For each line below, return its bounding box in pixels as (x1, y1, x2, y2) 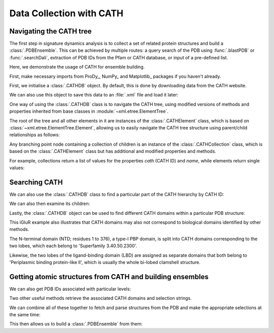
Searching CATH (9, 178, 63, 186)
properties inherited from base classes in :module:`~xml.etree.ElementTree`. (9, 108, 168, 114)
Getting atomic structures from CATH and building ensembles (9, 272, 209, 281)
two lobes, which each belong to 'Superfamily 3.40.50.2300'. (9, 243, 137, 249)
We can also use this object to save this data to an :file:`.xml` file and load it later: (9, 92, 179, 98)
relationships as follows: (9, 132, 60, 138)
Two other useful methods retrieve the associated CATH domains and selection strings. (9, 295, 192, 302)
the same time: (9, 312, 41, 318)
